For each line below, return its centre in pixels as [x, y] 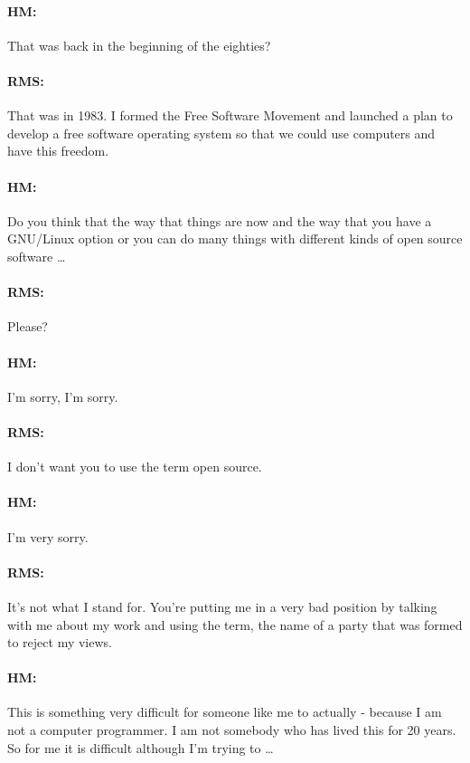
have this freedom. [58, 151]
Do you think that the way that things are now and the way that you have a [220, 220]
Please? [28, 326]
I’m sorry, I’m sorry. [63, 396]
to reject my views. [60, 642]
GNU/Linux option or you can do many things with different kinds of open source [235, 238]
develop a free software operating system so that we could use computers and [221, 133]
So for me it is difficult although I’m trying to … [141, 747]
